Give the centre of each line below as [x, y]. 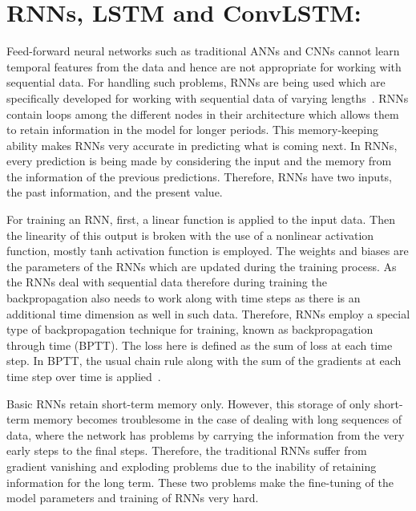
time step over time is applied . [84, 376]
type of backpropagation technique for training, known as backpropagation [190, 329]
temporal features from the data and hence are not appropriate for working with [204, 66]
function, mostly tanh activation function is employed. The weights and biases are [208, 251]
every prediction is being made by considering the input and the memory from [199, 161]
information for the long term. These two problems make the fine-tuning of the [200, 482]
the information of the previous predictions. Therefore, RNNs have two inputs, [199, 176]
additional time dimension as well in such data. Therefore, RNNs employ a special [208, 313]
